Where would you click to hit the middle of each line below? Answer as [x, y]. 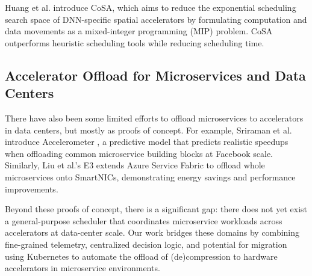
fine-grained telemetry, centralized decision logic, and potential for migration [146, 244]
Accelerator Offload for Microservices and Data [155, 75]
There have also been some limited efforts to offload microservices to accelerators [154, 118]
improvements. [32, 189]
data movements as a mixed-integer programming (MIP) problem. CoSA [139, 31]
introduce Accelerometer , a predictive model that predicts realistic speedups [147, 142]
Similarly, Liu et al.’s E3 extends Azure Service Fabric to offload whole [135, 165]
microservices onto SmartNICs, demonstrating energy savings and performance [150, 176]
